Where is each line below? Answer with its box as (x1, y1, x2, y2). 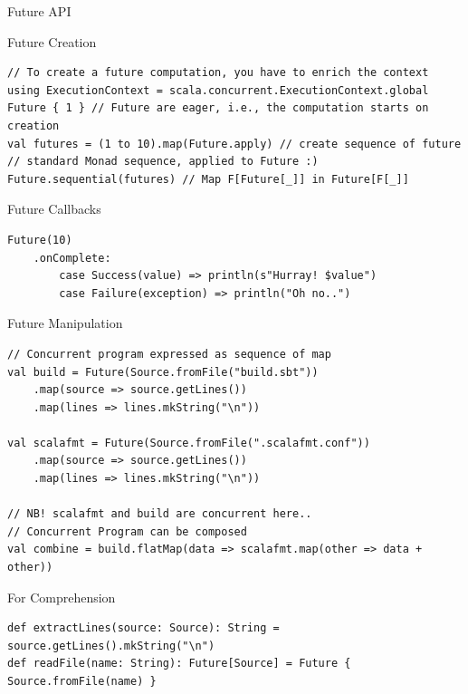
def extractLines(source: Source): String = (7, 622, 280, 635)
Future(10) (7, 233, 72, 246)
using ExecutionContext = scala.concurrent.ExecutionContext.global (7, 83, 429, 97)
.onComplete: (33, 251, 111, 265)
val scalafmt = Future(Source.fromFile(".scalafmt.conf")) (7, 436, 370, 449)
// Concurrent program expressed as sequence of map (7, 347, 331, 361)
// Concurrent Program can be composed (7, 525, 247, 538)
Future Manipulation (7, 313, 123, 333)
